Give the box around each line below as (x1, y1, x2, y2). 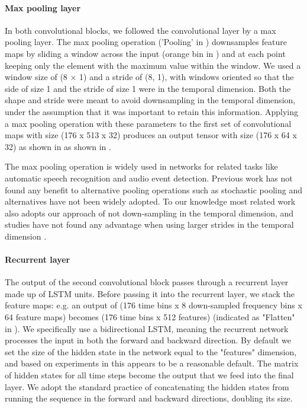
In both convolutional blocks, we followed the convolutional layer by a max (5, 24, 276, 36)
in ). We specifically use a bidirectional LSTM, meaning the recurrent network (5, 322, 289, 334)
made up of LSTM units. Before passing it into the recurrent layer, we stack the (5, 287, 295, 299)
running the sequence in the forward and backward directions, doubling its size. (5, 392, 293, 404)
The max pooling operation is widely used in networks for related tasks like (5, 160, 278, 173)
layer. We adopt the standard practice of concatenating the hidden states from (5, 380, 289, 393)
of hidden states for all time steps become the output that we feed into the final (5, 369, 294, 381)
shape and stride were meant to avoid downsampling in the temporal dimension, (5, 94, 296, 106)
